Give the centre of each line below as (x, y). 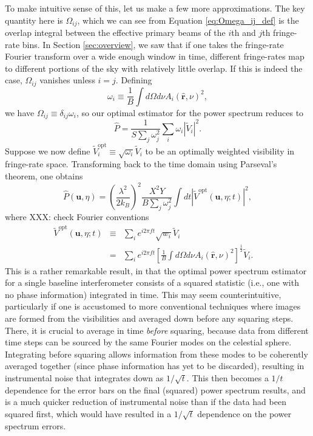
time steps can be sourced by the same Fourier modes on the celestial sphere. (148, 342)
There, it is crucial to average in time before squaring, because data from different (157, 330)
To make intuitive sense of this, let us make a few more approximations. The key (155, 8)
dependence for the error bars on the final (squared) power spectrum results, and (155, 389)
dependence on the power (244, 413)
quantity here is (34, 20)
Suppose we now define (48, 151)
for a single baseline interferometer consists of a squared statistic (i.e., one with (152, 282)
